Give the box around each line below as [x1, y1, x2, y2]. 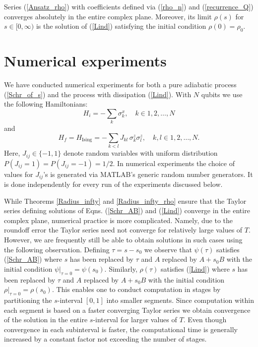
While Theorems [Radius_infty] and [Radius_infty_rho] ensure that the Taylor [4, 195, 247, 206]
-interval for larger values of [93, 314, 177, 325]
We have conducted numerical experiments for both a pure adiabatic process [4, 79, 237, 90]
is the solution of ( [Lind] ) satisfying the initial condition [36, 21, 206, 31]
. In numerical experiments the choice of [113, 158, 235, 168]
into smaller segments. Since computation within [106, 294, 254, 305]
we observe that [144, 244, 192, 254]
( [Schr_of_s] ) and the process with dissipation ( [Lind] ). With [4, 89, 192, 99]
